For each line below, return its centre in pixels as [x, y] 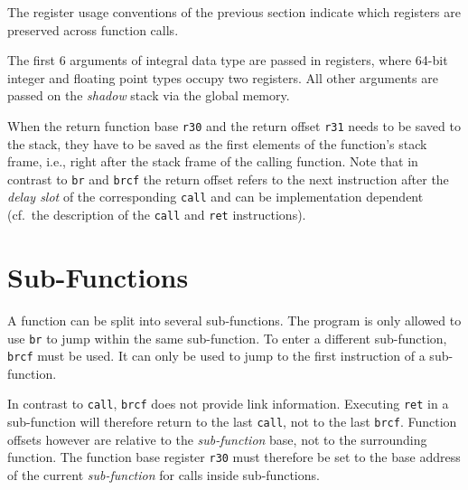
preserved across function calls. [93, 29]
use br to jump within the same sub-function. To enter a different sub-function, [227, 338]
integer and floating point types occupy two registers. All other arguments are [223, 77]
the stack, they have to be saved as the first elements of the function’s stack [217, 143]
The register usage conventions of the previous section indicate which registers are [234, 12]
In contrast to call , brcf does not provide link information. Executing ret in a [228, 404]
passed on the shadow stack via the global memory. [149, 95]
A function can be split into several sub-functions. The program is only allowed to [234, 320]
